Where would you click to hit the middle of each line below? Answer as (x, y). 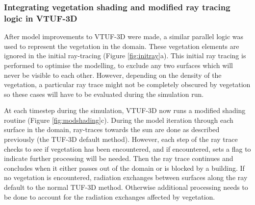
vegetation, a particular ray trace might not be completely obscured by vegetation (127, 84)
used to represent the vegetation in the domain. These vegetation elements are (122, 46)
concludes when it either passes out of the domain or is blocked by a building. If (124, 168)
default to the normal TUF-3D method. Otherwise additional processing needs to (126, 187)
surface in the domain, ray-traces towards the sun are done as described (112, 129)
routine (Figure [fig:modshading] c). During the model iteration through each (119, 120)
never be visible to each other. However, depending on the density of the (113, 75)
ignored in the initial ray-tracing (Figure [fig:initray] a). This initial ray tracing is (125, 56)
